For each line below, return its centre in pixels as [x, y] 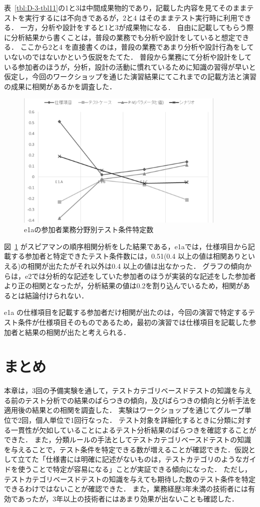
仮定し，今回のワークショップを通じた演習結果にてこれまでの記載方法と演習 [130, 76]
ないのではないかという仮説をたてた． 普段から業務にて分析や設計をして [131, 56]
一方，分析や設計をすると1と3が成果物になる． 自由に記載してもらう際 [137, 27]
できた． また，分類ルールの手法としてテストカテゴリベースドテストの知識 [128, 440]
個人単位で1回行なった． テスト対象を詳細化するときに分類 [133, 420]
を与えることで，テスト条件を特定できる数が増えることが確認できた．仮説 [126, 449]
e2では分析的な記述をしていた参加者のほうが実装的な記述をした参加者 [140, 276]
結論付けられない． [56, 295]
